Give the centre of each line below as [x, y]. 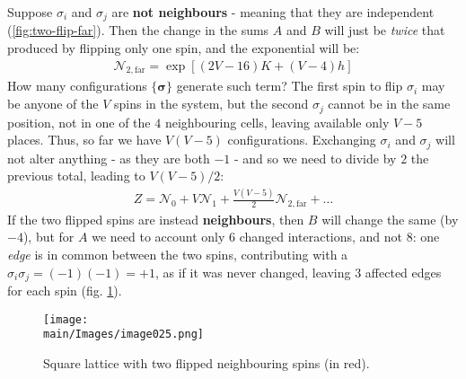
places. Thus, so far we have [84, 140]
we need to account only [158, 237]
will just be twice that [385, 30]
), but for [48, 237]
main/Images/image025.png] [123, 335]
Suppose [30, 12]
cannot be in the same [389, 104]
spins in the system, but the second [211, 104]
